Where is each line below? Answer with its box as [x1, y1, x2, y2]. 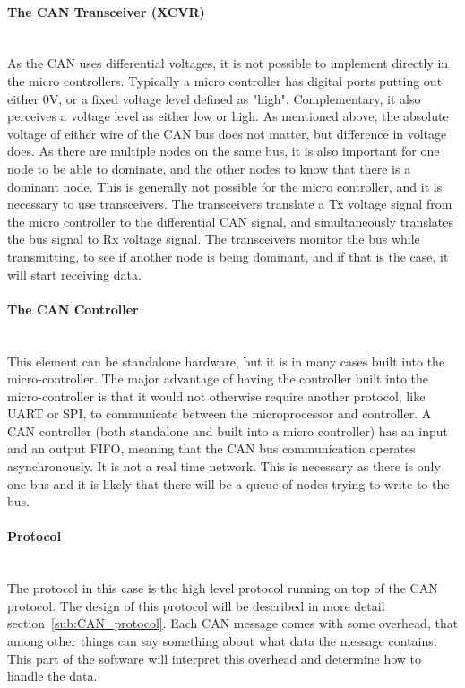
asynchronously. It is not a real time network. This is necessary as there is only [7, 457, 441, 476]
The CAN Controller [7, 299, 139, 318]
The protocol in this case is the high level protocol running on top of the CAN [7, 579, 438, 598]
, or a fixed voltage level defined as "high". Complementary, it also [58, 89, 421, 107]
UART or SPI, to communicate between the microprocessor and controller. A [7, 404, 432, 423]
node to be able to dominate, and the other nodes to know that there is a [7, 159, 411, 177]
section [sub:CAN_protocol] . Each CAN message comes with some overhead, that [7, 614, 459, 632]
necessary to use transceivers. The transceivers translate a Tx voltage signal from [7, 194, 452, 213]
